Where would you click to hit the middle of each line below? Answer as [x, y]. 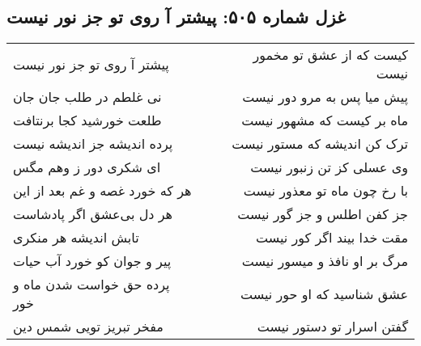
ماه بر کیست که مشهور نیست [325, 120]
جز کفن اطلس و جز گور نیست [323, 214]
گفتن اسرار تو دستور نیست [332, 327]
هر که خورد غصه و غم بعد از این [102, 191]
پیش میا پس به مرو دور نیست [325, 97]
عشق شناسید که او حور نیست [324, 293]
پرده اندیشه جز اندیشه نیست [93, 144]
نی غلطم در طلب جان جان [87, 97]
